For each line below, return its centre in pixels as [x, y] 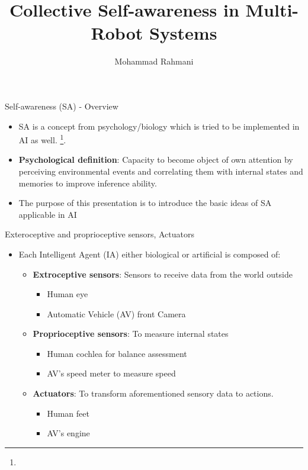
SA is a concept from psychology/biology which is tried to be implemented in [159, 126]
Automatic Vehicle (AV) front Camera [116, 313]
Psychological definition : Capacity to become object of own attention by [156, 160]
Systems [183, 33]
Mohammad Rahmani [154, 61]
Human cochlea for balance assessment [117, 353]
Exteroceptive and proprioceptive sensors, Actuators [100, 234]
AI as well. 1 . [42, 139]
